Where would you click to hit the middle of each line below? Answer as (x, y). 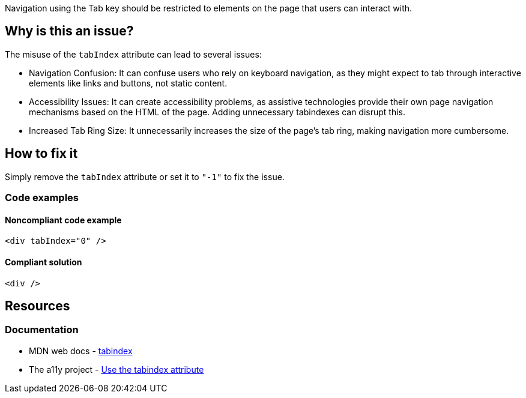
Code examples (42, 198)
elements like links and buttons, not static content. (128, 83)
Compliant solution (44, 262)
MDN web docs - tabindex (81, 351)
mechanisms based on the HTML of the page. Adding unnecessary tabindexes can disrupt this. (217, 112)
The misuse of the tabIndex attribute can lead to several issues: (133, 54)
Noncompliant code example (63, 220)
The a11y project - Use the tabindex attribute (116, 369)
